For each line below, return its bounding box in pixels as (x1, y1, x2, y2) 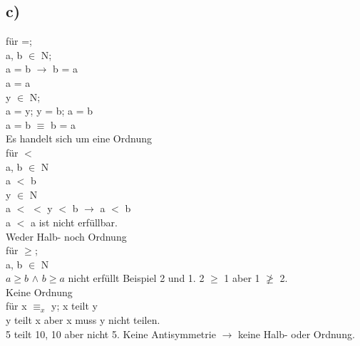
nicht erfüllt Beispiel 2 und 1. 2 (68, 271, 205, 285)
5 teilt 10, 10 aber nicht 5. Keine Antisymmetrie (6, 326, 216, 341)
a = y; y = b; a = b (6, 103, 93, 118)
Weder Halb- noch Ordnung (6, 229, 127, 243)
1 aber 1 (224, 271, 260, 285)
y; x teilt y (51, 298, 98, 313)
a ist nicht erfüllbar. (30, 214, 118, 229)
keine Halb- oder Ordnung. (237, 326, 355, 341)
